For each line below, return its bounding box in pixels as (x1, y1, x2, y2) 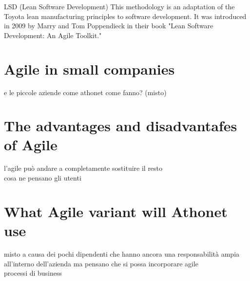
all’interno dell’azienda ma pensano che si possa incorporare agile (4, 258, 199, 268)
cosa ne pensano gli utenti (4, 173, 81, 182)
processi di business (4, 268, 62, 278)
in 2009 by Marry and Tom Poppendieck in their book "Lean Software (4, 20, 213, 31)
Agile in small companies (4, 59, 175, 79)
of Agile (4, 135, 58, 155)
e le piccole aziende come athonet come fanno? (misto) (4, 87, 167, 97)
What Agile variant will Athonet (4, 201, 228, 221)
